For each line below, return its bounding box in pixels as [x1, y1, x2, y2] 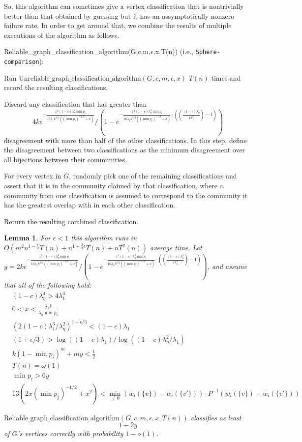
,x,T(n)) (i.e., [153, 46, 194, 57]
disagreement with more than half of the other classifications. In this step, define [4, 135, 247, 145]
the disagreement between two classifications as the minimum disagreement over [4, 145, 245, 155]
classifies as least [190, 412, 242, 422]
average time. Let [150, 242, 202, 253]
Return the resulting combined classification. [4, 216, 139, 226]
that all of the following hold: [4, 280, 91, 290]
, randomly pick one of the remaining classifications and [68, 171, 237, 181]
